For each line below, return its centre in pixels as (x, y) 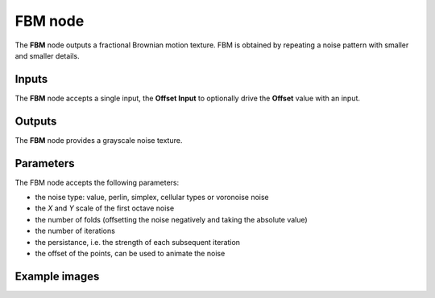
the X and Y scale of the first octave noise (105, 208)
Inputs (31, 79)
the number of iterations (75, 231)
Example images (57, 276)
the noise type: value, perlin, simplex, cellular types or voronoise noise (152, 198)
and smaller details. (47, 55)
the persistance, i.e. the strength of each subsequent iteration (138, 242)
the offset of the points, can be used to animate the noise (130, 253)
